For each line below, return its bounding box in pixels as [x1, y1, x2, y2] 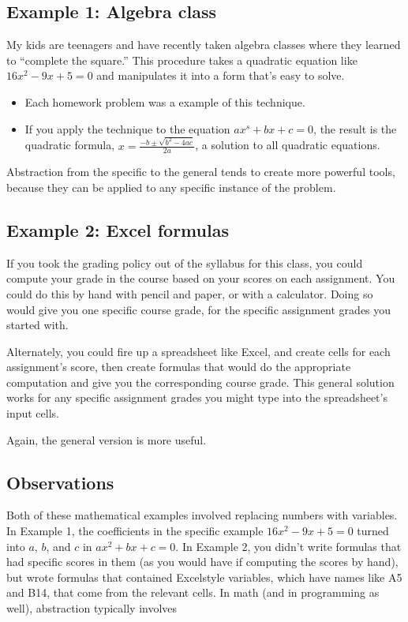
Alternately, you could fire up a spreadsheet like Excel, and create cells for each [6, 343, 391, 359]
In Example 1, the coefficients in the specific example [6, 523, 264, 539]
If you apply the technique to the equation [24, 120, 230, 137]
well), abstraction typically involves [6, 600, 178, 616]
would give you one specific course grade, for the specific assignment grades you [6, 301, 391, 317]
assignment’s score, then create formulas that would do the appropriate [6, 358, 351, 375]
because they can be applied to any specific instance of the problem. [6, 178, 336, 195]
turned [357, 523, 389, 539]
